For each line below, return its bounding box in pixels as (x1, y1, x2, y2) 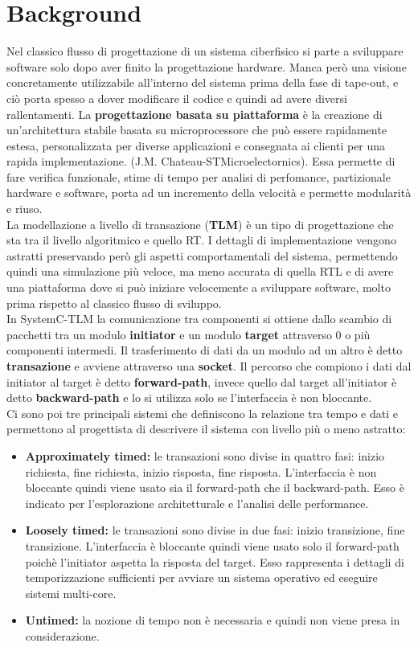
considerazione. (25, 627, 100, 644)
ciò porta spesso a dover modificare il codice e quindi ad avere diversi (6, 89, 347, 106)
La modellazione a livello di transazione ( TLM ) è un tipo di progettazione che (6, 215, 394, 232)
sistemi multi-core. (25, 584, 117, 601)
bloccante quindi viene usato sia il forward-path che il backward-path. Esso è (25, 479, 404, 496)
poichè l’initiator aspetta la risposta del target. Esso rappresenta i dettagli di (25, 553, 404, 570)
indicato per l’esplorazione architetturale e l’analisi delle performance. (25, 494, 369, 511)
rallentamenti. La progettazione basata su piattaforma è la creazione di (6, 105, 383, 122)
